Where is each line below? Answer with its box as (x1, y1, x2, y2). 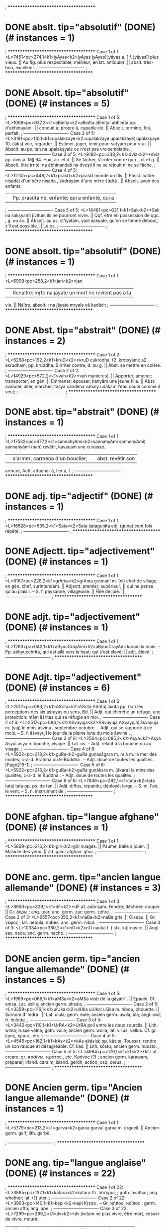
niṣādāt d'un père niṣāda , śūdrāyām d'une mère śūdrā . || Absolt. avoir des (5, 178, 160, 184)
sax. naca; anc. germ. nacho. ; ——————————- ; (5, 930, 117, 936)
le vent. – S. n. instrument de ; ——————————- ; (5, 788, 116, 794)
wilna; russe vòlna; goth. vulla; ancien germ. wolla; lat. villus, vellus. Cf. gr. (5, 1027, 157, 1033)
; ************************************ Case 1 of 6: (5, 698, 121, 704)
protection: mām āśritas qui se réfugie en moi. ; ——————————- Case (5, 714, 161, 720)
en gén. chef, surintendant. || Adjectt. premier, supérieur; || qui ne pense (5, 583, 154, 589)
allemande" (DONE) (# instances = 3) (5, 882, 161, 893)
